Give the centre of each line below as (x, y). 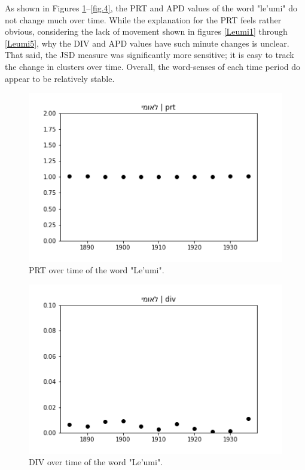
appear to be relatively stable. (60, 78)
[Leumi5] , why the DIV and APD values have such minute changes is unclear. (147, 43)
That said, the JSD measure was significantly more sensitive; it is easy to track (150, 55)
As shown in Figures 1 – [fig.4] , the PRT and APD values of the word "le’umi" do (151, 8)
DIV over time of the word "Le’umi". (96, 462)
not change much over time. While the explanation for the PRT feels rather (143, 19)
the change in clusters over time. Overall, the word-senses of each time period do (153, 66)
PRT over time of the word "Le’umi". (97, 270)
